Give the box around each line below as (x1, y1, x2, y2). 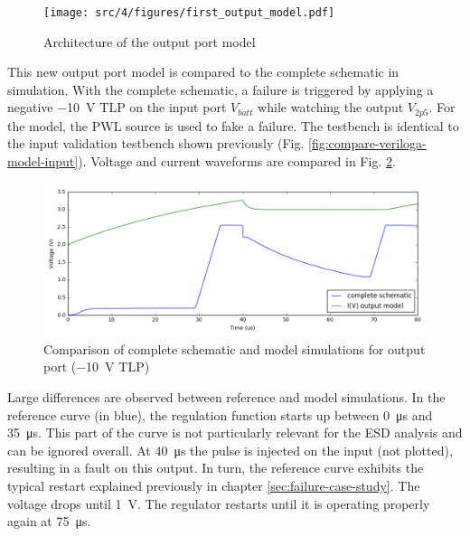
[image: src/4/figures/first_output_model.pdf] (43, 6, 335, 19)
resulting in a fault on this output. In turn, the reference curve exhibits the (7, 458, 424, 477)
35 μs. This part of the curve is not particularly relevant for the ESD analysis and (7, 423, 463, 442)
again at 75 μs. (7, 512, 91, 531)
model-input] (7, 152, 79, 171)
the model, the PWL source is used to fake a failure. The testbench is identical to (7, 116, 459, 135)
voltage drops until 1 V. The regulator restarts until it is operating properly (7, 494, 430, 512)
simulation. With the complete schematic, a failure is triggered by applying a (7, 80, 434, 99)
